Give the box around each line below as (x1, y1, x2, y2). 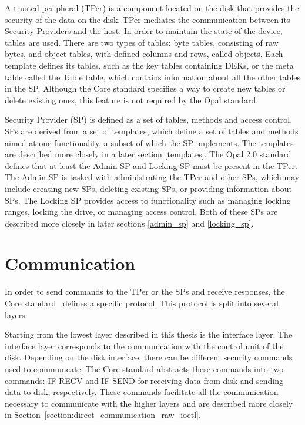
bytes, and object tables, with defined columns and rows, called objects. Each (5, 48, 283, 60)
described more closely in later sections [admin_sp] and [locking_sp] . (5, 217, 254, 229)
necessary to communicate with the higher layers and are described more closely (5, 397, 293, 409)
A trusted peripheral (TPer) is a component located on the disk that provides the (5, 2, 299, 14)
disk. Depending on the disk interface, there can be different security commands (5, 351, 293, 363)
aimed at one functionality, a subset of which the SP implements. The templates (5, 136, 294, 149)
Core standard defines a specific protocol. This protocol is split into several (5, 297, 279, 309)
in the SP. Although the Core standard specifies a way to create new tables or (5, 82, 286, 95)
